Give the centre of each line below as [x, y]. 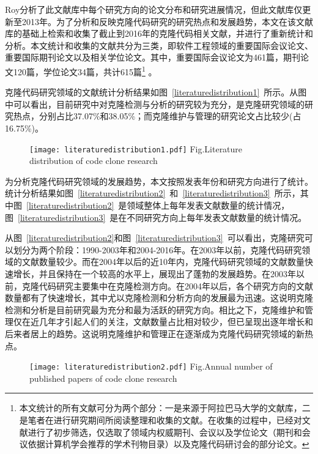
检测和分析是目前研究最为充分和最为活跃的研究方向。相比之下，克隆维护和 [155, 309]
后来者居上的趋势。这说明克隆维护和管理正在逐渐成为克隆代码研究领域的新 [155, 333]
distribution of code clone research [94, 161]
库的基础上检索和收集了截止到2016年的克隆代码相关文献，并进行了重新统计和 [159, 33]
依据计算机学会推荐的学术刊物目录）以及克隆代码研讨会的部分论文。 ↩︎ [168, 444]
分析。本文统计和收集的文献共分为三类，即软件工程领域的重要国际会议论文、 [159, 45]
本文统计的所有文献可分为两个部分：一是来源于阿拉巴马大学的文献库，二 [165, 408]
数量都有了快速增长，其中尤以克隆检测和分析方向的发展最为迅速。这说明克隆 [159, 298]
